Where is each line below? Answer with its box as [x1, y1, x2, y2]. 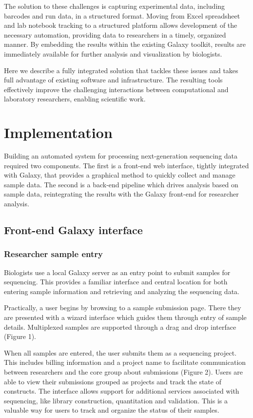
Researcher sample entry [4, 248, 103, 260]
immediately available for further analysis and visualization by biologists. [4, 48, 222, 59]
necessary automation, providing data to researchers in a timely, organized [4, 29, 226, 40]
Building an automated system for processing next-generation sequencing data [4, 151, 238, 161]
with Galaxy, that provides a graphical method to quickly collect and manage [4, 170, 235, 180]
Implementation [4, 122, 113, 142]
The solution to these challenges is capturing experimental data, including [4, 1, 225, 11]
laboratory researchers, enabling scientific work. [4, 94, 146, 104]
